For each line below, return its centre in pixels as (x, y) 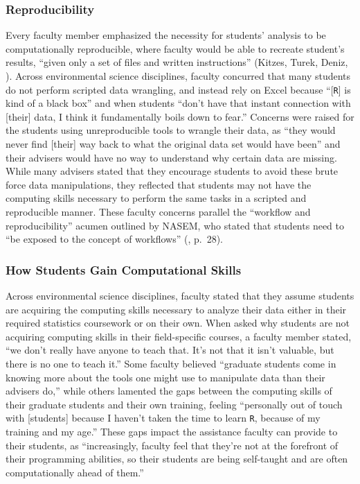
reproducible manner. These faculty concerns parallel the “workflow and (158, 211)
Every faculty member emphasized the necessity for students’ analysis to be (166, 35)
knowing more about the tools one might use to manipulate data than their (165, 377)
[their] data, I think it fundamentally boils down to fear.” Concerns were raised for (180, 116)
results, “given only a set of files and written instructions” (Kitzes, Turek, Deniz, (177, 62)
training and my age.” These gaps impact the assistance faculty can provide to (172, 431)
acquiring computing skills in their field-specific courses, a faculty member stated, (179, 336)
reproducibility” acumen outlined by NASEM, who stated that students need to (175, 225)
